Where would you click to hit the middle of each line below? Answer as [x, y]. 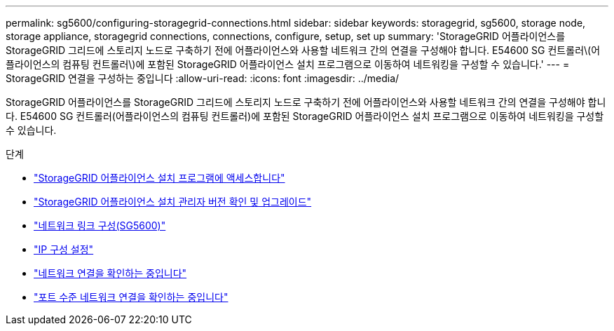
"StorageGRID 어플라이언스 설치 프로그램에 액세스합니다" [159, 178]
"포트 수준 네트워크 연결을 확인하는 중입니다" [131, 297]
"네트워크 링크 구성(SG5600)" [100, 225]
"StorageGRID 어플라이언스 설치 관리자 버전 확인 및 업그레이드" [173, 202]
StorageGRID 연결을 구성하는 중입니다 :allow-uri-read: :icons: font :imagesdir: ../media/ [203, 78]
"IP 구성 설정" [64, 249]
